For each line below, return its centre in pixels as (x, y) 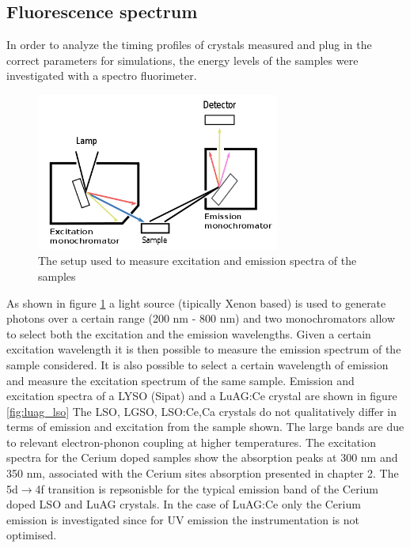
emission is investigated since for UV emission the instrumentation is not (183, 519)
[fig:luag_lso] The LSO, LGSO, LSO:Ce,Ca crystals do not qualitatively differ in (201, 411)
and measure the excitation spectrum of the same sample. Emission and (180, 380)
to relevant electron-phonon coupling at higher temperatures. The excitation (191, 442)
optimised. (32, 535)
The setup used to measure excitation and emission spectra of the (197, 261)
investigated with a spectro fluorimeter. (102, 76)
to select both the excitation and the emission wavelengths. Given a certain (189, 333)
